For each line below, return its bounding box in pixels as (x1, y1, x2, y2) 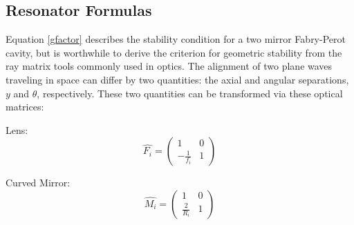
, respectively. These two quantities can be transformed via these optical (37, 86, 343, 100)
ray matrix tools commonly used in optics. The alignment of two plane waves (6, 59, 333, 73)
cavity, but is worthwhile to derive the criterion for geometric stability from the (6, 45, 342, 59)
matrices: (6, 99, 44, 114)
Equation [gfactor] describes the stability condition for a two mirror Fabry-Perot (6, 32, 346, 46)
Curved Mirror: (6, 175, 71, 190)
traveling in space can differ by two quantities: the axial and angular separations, (6, 72, 349, 86)
